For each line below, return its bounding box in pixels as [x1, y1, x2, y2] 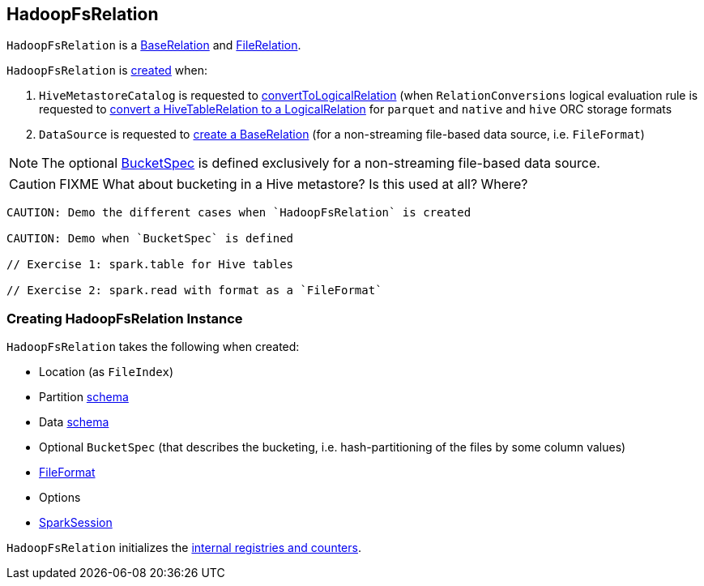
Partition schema [39, 390, 129, 404]
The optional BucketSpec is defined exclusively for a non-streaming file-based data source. [41, 155, 600, 172]
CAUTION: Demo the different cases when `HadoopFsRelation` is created [6, 206, 471, 220]
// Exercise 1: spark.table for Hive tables [6, 258, 294, 272]
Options [39, 490, 81, 505]
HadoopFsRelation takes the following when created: [6, 340, 300, 354]
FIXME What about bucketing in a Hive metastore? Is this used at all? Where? [59, 176, 528, 193]
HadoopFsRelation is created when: [6, 63, 208, 78]
